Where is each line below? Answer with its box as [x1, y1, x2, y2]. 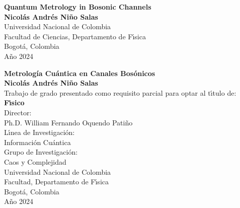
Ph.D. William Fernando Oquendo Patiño [4, 117, 133, 127]
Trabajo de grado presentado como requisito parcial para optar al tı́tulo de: [4, 87, 236, 98]
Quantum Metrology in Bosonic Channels [4, 2, 151, 12]
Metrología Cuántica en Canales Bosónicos [4, 67, 155, 78]
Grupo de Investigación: [4, 147, 78, 157]
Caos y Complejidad [4, 156, 66, 167]
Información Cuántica [4, 136, 71, 147]
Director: [4, 107, 32, 117]
